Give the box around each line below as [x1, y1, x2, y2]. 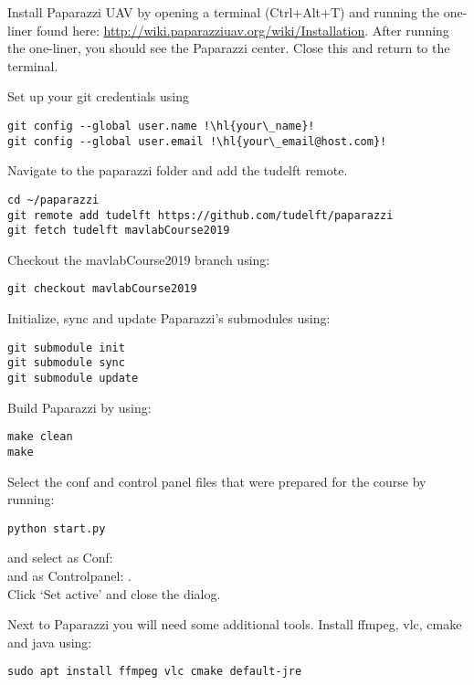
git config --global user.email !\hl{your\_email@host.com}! [7, 134, 387, 148]
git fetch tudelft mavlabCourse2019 [7, 224, 230, 237]
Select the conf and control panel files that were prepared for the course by [7, 471, 427, 490]
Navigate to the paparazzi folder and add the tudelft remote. [7, 161, 348, 180]
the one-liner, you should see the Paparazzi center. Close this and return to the [7, 38, 450, 58]
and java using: [7, 632, 92, 651]
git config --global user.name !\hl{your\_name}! [7, 119, 315, 132]
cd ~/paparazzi [7, 193, 100, 206]
